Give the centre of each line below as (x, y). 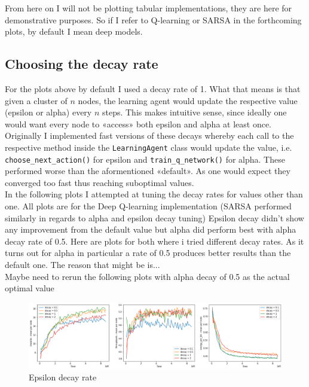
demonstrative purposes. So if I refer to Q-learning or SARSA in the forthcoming (153, 19)
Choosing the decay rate (82, 64)
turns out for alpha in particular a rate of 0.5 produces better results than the (148, 253)
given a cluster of (36, 100)
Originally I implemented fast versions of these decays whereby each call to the (149, 135)
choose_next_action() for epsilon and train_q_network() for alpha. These (145, 159)
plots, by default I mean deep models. (74, 31)
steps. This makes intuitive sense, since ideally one (194, 112)
